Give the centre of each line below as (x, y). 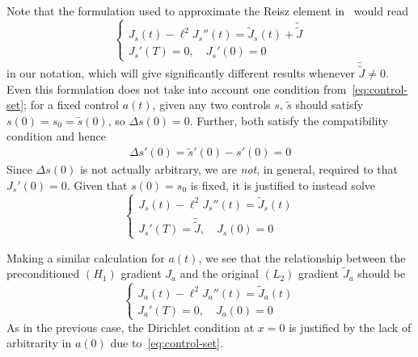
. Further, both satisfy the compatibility (289, 120)
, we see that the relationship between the (302, 257)
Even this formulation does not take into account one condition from (177, 88)
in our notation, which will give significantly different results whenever (181, 73)
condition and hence (56, 136)
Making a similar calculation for (86, 257)
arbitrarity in (39, 343)
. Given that (97, 185)
